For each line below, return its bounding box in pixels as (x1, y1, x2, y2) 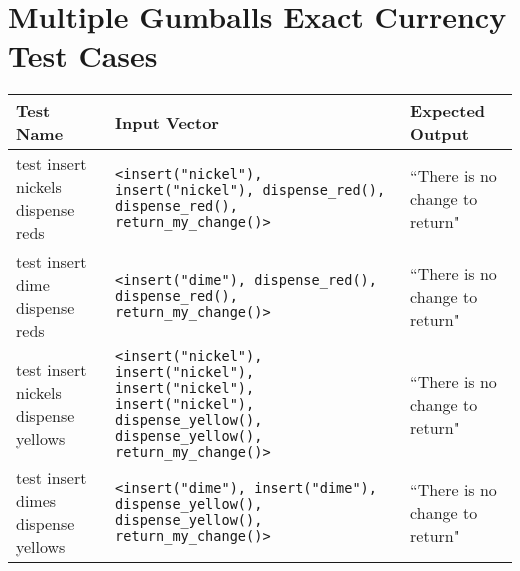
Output (410, 122, 469, 146)
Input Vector (115, 110, 219, 134)
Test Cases (8, 35, 158, 76)
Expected (410, 99, 486, 123)
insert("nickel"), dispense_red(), (115, 182, 386, 199)
